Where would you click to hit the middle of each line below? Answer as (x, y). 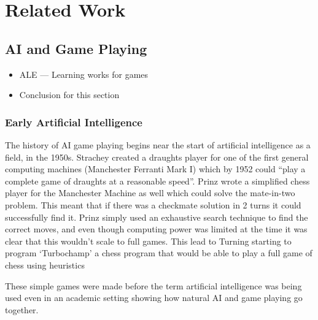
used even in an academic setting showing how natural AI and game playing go (154, 298)
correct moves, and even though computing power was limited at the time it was (156, 229)
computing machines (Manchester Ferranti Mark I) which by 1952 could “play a (155, 169)
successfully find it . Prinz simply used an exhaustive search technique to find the (157, 217)
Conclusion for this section (69, 95)
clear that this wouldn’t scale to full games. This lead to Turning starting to (148, 241)
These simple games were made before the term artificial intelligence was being (153, 285)
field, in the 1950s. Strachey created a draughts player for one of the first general (157, 157)
